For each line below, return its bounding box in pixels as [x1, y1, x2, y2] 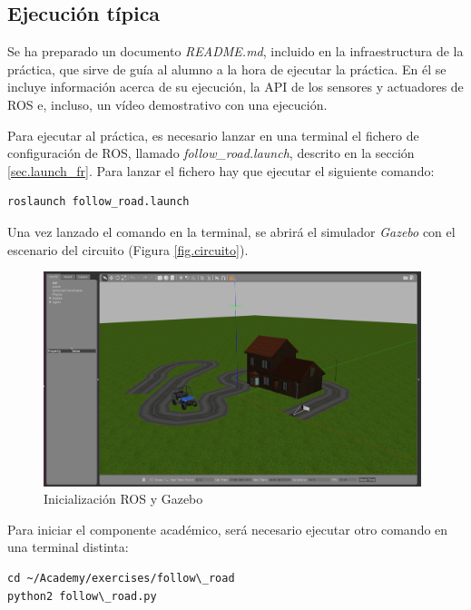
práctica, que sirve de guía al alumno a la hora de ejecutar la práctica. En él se [7, 59, 446, 78]
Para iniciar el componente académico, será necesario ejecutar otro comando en [7, 519, 448, 538]
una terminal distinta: [7, 537, 129, 556]
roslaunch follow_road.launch [7, 195, 190, 209]
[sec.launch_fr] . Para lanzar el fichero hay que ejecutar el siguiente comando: [7, 161, 435, 180]
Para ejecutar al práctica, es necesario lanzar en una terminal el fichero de [7, 125, 419, 144]
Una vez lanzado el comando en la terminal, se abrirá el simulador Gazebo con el [7, 221, 456, 241]
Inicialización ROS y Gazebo [44, 489, 203, 508]
